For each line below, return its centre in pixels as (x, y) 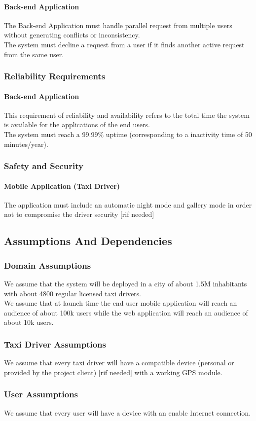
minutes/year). (26, 144)
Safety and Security (44, 166)
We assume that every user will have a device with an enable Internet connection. (128, 412)
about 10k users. (29, 322)
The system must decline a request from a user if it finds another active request (124, 44)
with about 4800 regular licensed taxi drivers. (73, 293)
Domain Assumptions (48, 265)
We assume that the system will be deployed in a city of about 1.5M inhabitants (126, 284)
